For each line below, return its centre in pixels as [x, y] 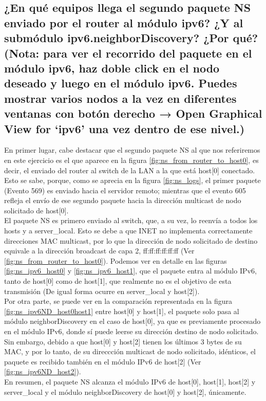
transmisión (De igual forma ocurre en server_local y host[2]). [102, 291]
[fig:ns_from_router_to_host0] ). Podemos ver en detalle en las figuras [116, 260]
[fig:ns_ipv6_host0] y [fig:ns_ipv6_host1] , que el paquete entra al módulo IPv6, [130, 271]
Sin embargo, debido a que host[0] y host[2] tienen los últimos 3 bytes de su [123, 341]
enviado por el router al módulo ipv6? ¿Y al [124, 22]
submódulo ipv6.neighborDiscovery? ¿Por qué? [131, 38]
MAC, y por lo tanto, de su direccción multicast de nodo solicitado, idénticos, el [130, 351]
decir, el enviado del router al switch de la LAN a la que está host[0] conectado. [130, 170]
